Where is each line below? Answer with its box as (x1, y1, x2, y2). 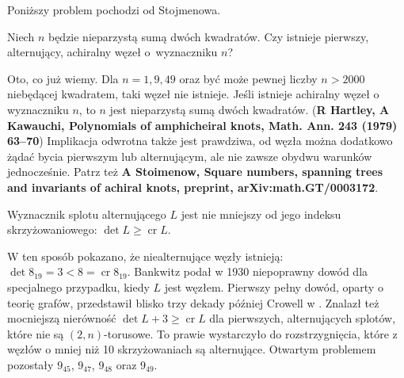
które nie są (7, 325, 64, 342)
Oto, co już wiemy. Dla (7, 70, 119, 86)
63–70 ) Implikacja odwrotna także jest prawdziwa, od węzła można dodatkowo (7, 132, 393, 149)
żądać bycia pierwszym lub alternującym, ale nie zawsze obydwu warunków (7, 147, 372, 164)
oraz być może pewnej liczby (179, 70, 318, 86)
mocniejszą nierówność (7, 310, 116, 326)
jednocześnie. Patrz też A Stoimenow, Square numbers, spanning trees (7, 163, 383, 180)
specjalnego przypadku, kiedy (7, 278, 150, 295)
